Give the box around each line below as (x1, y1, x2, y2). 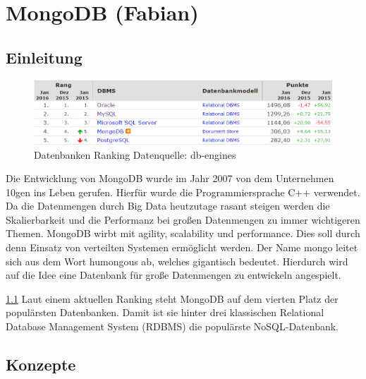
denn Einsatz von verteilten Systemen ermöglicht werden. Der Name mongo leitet (6, 240, 358, 255)
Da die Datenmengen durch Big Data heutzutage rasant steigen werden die (6, 198, 330, 213)
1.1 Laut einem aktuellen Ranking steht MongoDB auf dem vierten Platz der (6, 291, 338, 306)
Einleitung (6, 46, 83, 68)
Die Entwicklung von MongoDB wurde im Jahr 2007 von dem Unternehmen (6, 171, 334, 186)
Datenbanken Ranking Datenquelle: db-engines (34, 147, 236, 162)
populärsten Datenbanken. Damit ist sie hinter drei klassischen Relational (6, 305, 324, 320)
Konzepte (6, 354, 76, 375)
